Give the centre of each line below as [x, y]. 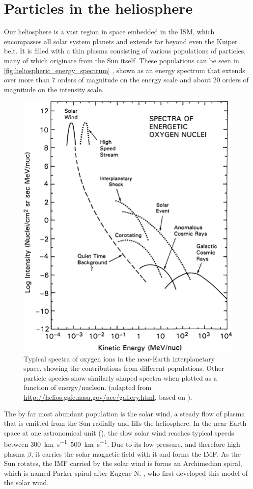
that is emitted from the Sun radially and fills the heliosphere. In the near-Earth [125, 423]
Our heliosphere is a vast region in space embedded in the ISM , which [109, 32]
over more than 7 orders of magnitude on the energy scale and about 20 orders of [126, 80]
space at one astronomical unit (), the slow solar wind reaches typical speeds [119, 432]
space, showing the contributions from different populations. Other [124, 368]
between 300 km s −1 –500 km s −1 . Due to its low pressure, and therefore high [122, 443]
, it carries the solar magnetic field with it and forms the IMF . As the [136, 453]
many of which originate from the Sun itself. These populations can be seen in [122, 60]
